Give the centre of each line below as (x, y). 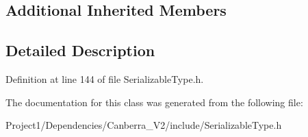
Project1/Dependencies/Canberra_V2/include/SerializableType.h (144, 125)
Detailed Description (80, 50)
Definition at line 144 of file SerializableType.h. (105, 78)
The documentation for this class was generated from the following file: (154, 102)
